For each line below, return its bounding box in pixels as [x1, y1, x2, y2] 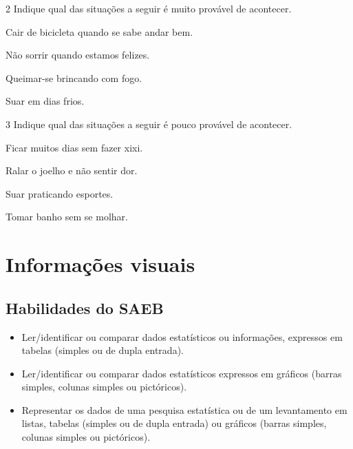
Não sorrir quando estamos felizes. [6, 48, 150, 62]
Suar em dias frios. [6, 94, 85, 108]
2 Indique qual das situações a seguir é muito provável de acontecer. [6, 1, 292, 15]
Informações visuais [6, 250, 195, 278]
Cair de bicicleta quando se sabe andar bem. [6, 24, 193, 39]
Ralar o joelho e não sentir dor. [6, 163, 138, 178]
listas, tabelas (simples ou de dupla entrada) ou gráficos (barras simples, [21, 416, 327, 430]
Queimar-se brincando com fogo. [6, 70, 142, 85]
